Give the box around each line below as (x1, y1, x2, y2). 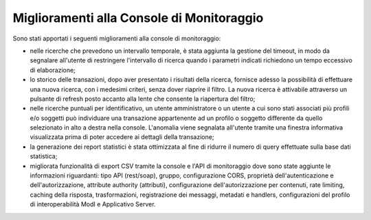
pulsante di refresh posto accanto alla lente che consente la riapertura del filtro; (30, 95, 256, 103)
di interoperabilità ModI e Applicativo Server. (30, 200, 156, 208)
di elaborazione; (30, 66, 76, 74)
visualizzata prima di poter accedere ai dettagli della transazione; (30, 133, 214, 141)
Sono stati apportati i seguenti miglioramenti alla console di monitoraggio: (12, 34, 221, 42)
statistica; (30, 152, 58, 160)
